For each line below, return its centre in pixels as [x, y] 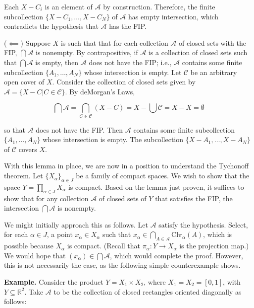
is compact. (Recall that [104, 246]
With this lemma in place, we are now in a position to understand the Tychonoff [127, 166]
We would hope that [35, 255]
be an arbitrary [214, 72]
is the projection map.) [214, 246]
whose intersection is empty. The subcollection [113, 139]
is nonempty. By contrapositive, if [87, 52]
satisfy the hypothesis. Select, [203, 224]
